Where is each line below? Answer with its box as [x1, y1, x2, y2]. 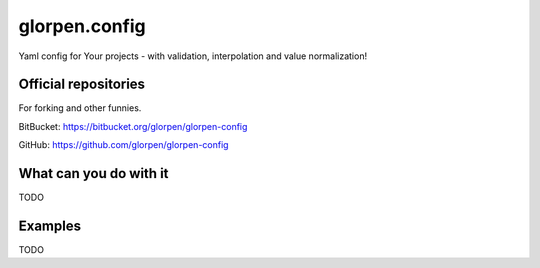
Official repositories [18, 76, 145, 93]
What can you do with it [18, 165, 169, 182]
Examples [18, 217, 82, 234]
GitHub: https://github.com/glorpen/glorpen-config [18, 139, 229, 151]
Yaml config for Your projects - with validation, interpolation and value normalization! [18, 50, 368, 62]
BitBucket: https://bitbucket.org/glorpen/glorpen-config [18, 120, 248, 132]
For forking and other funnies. [18, 102, 142, 114]
